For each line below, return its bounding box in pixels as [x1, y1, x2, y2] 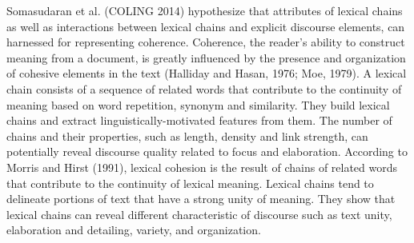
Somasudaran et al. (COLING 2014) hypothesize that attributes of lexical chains [6, 2, 403, 18]
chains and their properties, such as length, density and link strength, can [6, 127, 368, 144]
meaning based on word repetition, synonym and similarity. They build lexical [6, 96, 390, 113]
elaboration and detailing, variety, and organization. [6, 221, 261, 238]
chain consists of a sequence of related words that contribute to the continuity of [6, 80, 402, 97]
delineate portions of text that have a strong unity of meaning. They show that [6, 190, 396, 207]
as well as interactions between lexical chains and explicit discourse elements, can [6, 18, 405, 34]
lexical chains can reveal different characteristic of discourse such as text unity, [6, 205, 392, 222]
